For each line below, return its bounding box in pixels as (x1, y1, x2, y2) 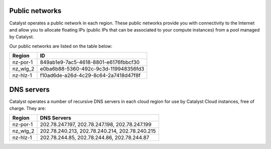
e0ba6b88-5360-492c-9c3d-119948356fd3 (40, 65, 145, 72)
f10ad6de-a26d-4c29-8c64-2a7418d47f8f (40, 72, 141, 79)
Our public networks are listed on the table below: (9, 43, 112, 49)
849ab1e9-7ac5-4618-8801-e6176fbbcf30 (40, 59, 140, 66)
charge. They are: (9, 105, 46, 111)
